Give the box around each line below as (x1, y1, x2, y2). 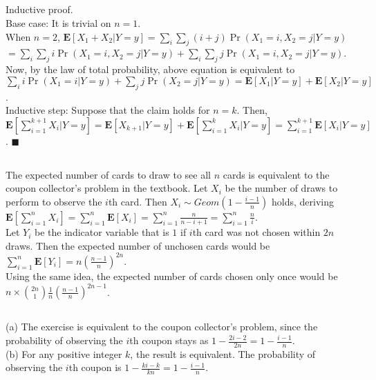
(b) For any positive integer (6, 346, 122, 361)
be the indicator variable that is (35, 225, 169, 239)
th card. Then (108, 194, 167, 208)
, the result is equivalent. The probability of (130, 346, 316, 361)
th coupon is (68, 360, 122, 374)
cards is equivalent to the (223, 167, 330, 181)
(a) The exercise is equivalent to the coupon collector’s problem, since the (6, 319, 318, 334)
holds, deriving (272, 194, 334, 208)
